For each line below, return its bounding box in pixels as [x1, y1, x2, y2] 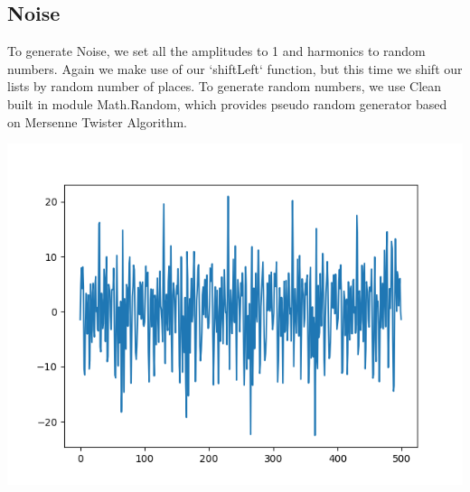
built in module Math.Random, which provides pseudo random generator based [7, 94, 447, 113]
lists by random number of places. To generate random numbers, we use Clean [7, 77, 442, 96]
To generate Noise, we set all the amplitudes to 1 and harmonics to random [7, 42, 426, 60]
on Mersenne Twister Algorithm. [7, 112, 187, 131]
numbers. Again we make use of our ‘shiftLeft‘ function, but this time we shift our [7, 59, 463, 78]
